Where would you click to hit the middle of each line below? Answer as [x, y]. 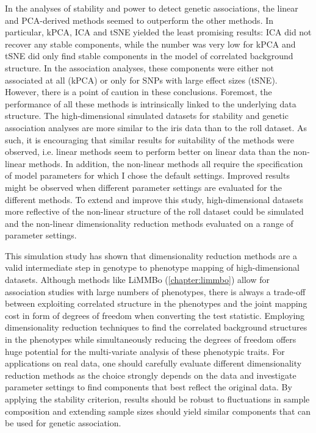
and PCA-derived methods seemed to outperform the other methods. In [139, 20]
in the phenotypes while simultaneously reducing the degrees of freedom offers [151, 339]
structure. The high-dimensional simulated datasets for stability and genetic [147, 116]
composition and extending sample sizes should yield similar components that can [158, 411]
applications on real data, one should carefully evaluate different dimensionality [153, 363]
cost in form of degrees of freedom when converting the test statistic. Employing [155, 315]
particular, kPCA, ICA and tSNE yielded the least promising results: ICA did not [158, 32]
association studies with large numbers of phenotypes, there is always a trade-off [155, 291]
